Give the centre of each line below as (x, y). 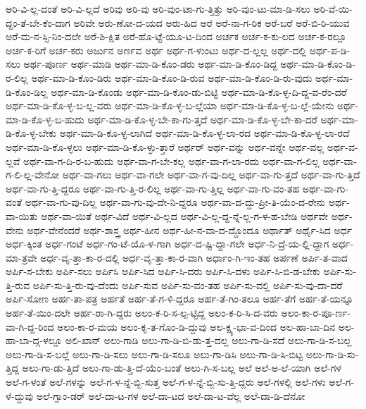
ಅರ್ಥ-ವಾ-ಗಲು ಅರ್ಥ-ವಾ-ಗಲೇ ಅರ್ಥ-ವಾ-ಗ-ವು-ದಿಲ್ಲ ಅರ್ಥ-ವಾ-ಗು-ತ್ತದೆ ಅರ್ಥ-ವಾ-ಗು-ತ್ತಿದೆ (211, 175)
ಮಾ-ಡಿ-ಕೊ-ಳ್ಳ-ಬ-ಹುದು (45, 119)
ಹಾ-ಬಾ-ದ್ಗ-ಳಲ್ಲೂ (34, 340)
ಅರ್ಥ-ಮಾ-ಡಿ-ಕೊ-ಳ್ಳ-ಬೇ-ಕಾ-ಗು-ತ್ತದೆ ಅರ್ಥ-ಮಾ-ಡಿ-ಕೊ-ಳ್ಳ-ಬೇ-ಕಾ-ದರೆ (202, 119)
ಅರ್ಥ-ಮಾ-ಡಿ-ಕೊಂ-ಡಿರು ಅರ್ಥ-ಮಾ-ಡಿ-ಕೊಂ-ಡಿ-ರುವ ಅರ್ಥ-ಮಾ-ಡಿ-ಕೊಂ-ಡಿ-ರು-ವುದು (172, 77)
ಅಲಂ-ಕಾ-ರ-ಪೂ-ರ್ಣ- (316, 313)
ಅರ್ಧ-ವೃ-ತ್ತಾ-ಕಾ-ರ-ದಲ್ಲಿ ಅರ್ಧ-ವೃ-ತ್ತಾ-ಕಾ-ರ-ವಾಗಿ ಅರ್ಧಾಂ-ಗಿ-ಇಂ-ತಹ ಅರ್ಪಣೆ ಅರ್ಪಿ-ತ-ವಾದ (194, 257)
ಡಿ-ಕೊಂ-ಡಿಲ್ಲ (27, 91)
